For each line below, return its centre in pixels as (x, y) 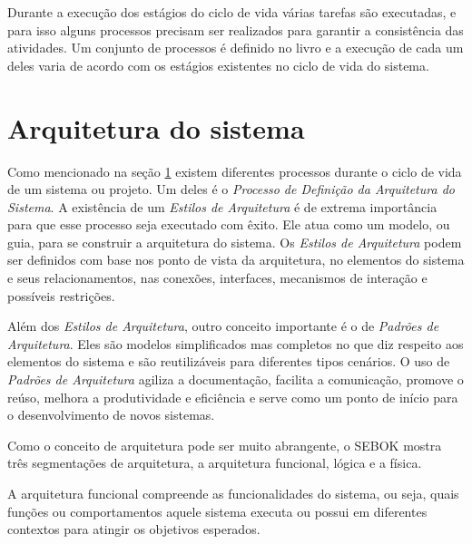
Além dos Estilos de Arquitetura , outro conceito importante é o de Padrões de (223, 326)
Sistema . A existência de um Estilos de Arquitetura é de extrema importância (222, 206)
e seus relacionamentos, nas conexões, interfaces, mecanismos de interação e (217, 278)
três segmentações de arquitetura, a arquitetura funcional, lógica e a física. (215, 463)
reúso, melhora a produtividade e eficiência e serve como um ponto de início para (233, 397)
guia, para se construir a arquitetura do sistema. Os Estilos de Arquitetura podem (235, 242)
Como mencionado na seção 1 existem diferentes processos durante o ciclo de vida (235, 171)
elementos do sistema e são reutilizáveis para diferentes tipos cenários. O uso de (229, 361)
